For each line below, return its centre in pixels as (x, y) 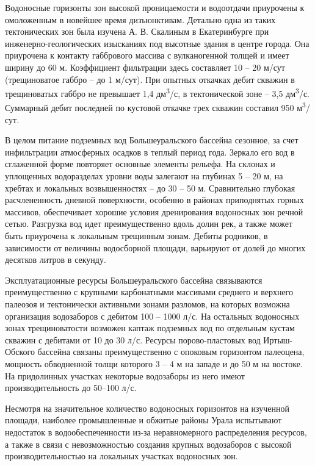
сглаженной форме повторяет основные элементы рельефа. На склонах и (140, 164)
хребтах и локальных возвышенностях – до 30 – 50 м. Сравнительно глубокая (150, 188)
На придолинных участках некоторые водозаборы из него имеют (125, 375)
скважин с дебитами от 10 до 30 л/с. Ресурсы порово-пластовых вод (133, 339)
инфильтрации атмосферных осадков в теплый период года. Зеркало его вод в (150, 152)
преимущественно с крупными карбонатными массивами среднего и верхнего (149, 292)
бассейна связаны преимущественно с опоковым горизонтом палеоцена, (171, 352)
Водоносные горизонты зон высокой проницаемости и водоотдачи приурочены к (155, 7)
